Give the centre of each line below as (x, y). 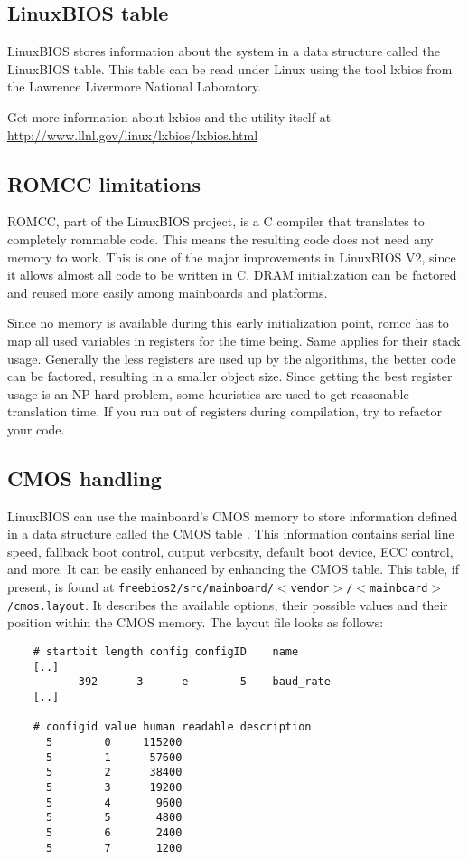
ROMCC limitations (104, 183)
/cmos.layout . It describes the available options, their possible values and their (228, 604)
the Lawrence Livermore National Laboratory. (135, 86)
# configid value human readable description (172, 727)
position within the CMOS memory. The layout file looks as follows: (196, 622)
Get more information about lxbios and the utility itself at (169, 116)
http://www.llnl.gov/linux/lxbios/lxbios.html (133, 134)
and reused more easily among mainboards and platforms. (168, 292)
